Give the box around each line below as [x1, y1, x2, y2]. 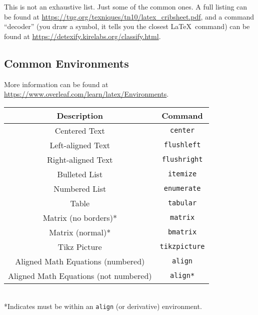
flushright [161, 155, 203, 164]
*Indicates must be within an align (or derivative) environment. [4, 301, 202, 311]
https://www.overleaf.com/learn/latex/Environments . [4, 89, 169, 99]
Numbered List [53, 182, 106, 194]
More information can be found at [4, 79, 108, 89]
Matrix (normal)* [49, 226, 111, 238]
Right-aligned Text [47, 153, 113, 165]
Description [56, 109, 103, 121]
